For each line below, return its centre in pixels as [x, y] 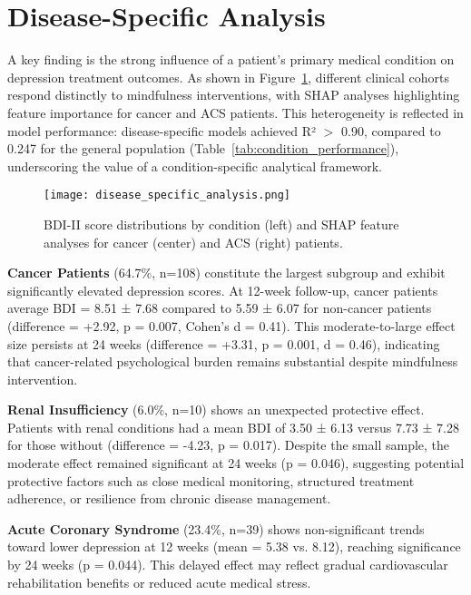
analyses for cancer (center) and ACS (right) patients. [193, 242]
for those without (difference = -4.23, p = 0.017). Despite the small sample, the [229, 445]
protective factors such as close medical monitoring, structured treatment [211, 480]
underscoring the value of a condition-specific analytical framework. [195, 166]
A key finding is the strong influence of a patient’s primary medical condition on [231, 59]
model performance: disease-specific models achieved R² [162, 130]
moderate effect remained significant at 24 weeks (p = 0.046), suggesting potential [236, 463]
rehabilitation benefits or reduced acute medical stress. [159, 582]
